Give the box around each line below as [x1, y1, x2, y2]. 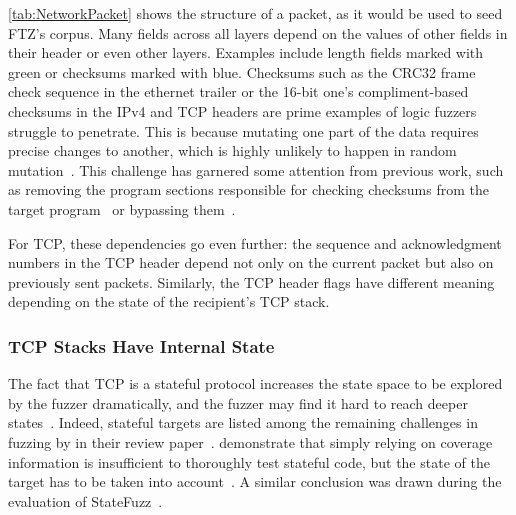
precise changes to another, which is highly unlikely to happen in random [8, 140, 457, 161]
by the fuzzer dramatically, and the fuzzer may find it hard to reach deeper [8, 392, 468, 413]
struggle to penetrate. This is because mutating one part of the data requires [8, 120, 479, 141]
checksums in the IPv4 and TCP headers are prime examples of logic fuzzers [8, 100, 477, 121]
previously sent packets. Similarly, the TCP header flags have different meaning [8, 271, 495, 292]
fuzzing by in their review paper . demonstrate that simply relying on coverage [8, 431, 493, 452]
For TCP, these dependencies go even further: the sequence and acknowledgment [8, 232, 502, 253]
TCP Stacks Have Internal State [8, 333, 275, 358]
